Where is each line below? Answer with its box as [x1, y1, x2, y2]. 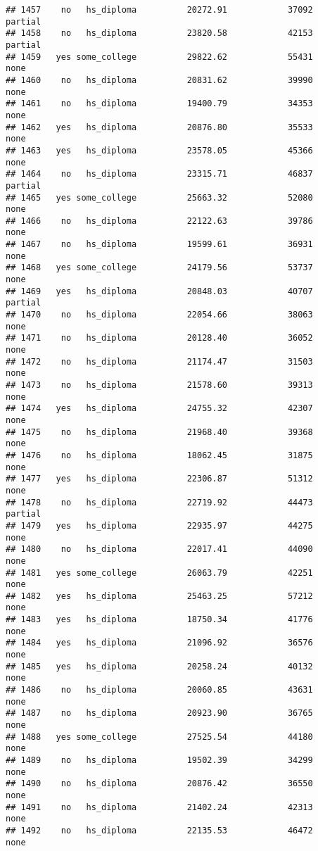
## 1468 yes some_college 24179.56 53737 [6, 263, 313, 273]
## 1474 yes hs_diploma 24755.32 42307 [6, 403, 313, 414]
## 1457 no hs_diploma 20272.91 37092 [6, 5, 313, 15]
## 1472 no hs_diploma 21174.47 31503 [6, 356, 313, 367]
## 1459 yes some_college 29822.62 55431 [6, 51, 313, 62]
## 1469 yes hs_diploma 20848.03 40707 [6, 286, 313, 296]
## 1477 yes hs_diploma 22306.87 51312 [6, 474, 313, 484]
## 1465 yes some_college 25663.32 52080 [6, 192, 313, 203]
